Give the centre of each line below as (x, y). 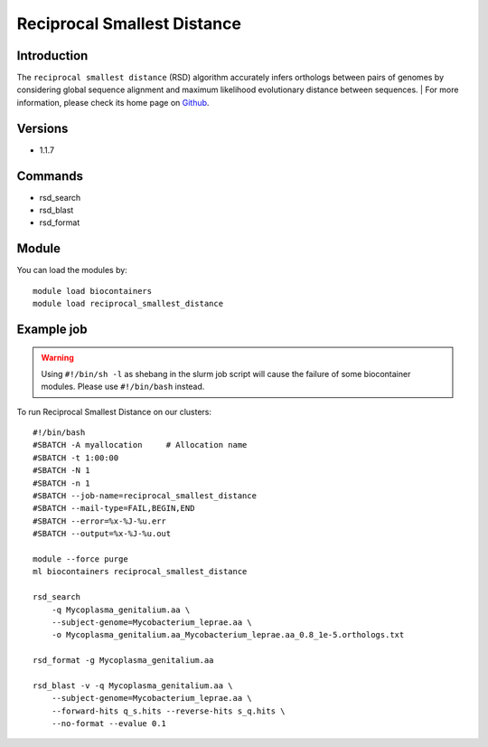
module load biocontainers (93, 291)
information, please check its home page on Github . (113, 102)
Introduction (52, 56)
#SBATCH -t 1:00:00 (76, 458)
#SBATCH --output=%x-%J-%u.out (102, 534)
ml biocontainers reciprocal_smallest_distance (140, 572)
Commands (50, 176)
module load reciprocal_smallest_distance (128, 304)
